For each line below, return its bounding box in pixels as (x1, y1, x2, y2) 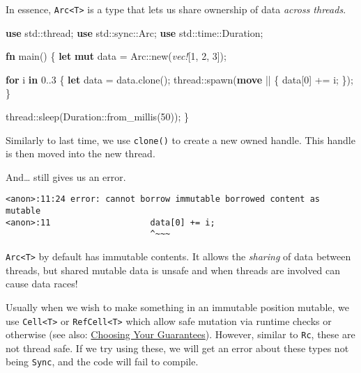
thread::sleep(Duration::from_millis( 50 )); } (6, 109, 190, 124)
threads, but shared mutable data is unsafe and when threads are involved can (6, 262, 341, 277)
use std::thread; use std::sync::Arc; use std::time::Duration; (6, 25, 263, 40)
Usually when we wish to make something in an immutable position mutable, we (6, 299, 349, 314)
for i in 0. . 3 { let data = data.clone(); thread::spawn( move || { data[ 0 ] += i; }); (6, 72, 353, 86)
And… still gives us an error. (6, 169, 126, 184)
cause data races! (6, 276, 78, 291)
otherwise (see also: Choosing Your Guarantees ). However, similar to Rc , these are (6, 327, 355, 342)
